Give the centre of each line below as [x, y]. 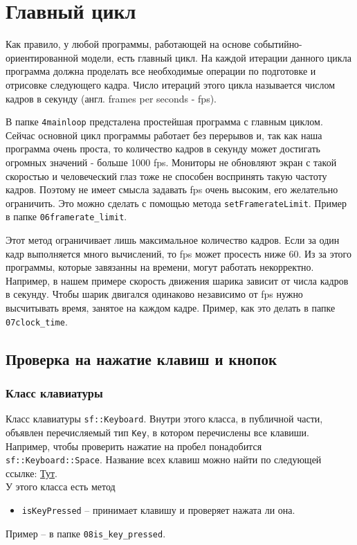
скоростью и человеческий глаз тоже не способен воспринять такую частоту [166, 176]
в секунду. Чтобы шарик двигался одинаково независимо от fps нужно [154, 294]
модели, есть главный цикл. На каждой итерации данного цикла [216, 57]
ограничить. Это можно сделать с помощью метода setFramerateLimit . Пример [176, 203]
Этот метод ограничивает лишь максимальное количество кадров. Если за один [173, 240]
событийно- [278, 44]
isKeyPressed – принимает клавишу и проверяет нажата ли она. [158, 510]
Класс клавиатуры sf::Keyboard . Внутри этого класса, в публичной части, [164, 419]
